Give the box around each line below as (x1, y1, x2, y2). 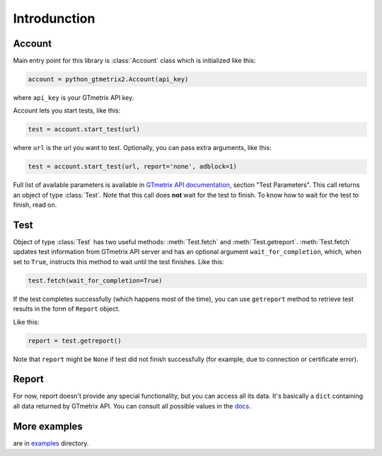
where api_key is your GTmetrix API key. (13, 93, 134, 102)
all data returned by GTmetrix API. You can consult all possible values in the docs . (13, 401, 251, 410)
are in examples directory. (13, 439, 89, 448)
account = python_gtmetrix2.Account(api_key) (28, 75, 189, 84)
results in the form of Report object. (13, 304, 120, 313)
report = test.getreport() (28, 336, 122, 345)
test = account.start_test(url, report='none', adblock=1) (28, 163, 237, 171)
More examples (13, 420, 83, 432)
